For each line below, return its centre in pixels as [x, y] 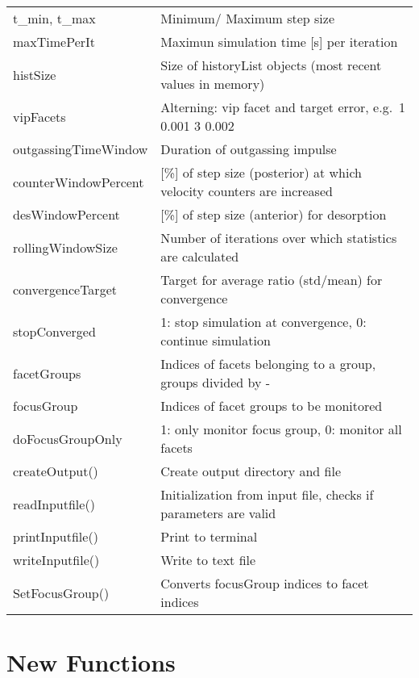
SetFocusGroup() [61, 592]
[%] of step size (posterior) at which [261, 172]
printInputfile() [56, 536]
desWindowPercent [66, 214]
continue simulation [216, 340]
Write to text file [208, 560]
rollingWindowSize [65, 247]
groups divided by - [216, 382]
